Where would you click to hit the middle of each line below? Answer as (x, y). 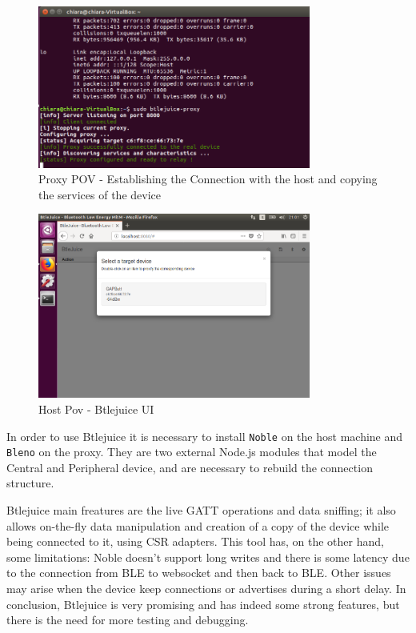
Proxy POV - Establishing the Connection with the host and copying (208, 179)
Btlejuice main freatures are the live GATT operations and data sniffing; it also (201, 510)
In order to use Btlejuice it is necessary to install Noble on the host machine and (205, 436)
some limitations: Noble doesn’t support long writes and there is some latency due (208, 557)
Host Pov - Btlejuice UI (96, 409)
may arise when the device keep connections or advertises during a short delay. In (206, 588)
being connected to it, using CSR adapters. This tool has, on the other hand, (195, 541)
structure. (30, 483)
